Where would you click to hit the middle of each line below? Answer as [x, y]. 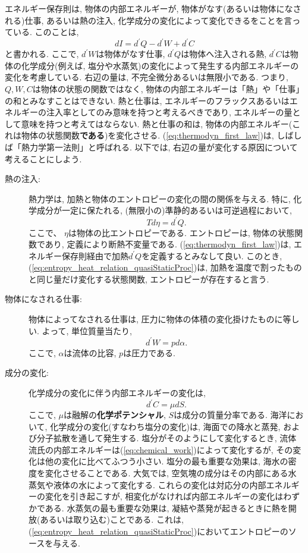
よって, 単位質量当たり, [87, 330]
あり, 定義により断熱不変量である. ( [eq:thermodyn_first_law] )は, [168, 244]
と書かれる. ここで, [42, 54]
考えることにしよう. [43, 158]
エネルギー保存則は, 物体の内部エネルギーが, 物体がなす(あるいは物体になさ [153, 8]
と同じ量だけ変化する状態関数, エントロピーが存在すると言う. [149, 279]
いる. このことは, [46, 32]
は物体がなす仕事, [131, 54]
